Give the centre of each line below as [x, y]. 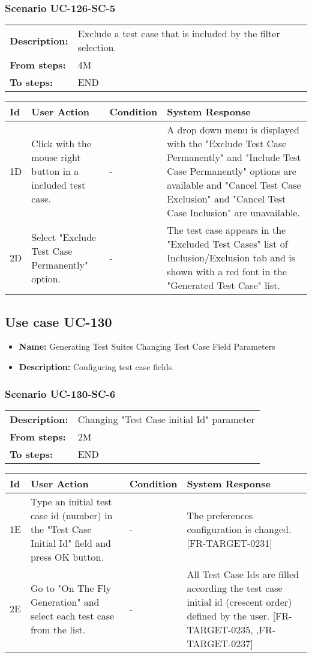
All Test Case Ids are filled [243, 574]
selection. [97, 47]
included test [58, 185]
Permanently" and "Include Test [234, 157]
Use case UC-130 [58, 321]
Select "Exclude [64, 237]
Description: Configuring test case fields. [97, 367]
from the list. [58, 629]
